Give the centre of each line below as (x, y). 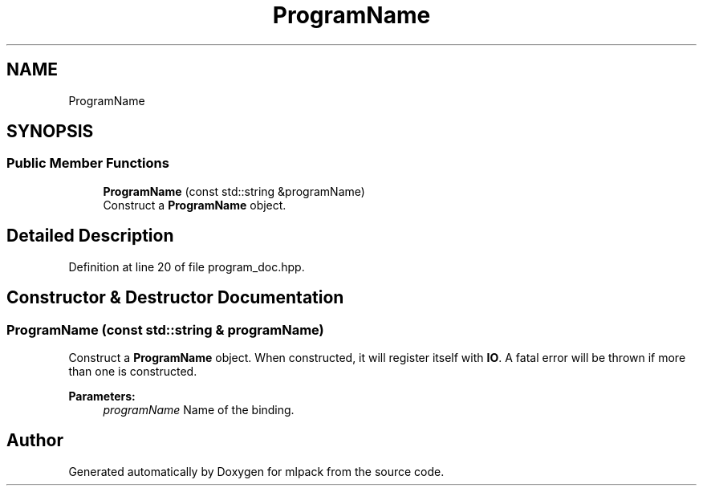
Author (35, 441)
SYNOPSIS (50, 132)
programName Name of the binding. (199, 409)
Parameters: (102, 396)
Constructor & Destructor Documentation (175, 298)
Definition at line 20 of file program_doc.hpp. (187, 266)
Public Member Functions (88, 163)
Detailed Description (90, 236)
